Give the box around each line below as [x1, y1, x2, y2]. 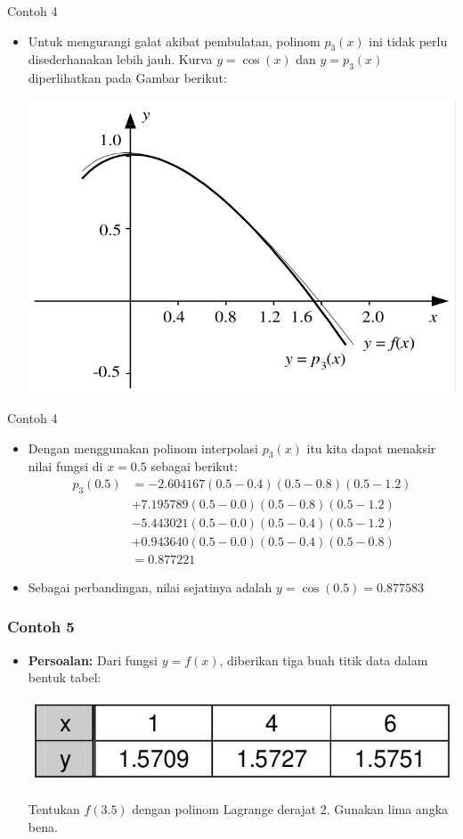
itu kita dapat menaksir [306, 438, 436, 457]
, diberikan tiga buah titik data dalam [219, 650, 428, 669]
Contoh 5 [7, 615, 75, 638]
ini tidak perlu [369, 31, 448, 50]
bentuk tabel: [28, 668, 102, 687]
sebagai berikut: [150, 457, 238, 476]
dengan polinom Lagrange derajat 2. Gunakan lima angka [132, 799, 449, 818]
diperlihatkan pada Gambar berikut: [28, 69, 227, 87]
